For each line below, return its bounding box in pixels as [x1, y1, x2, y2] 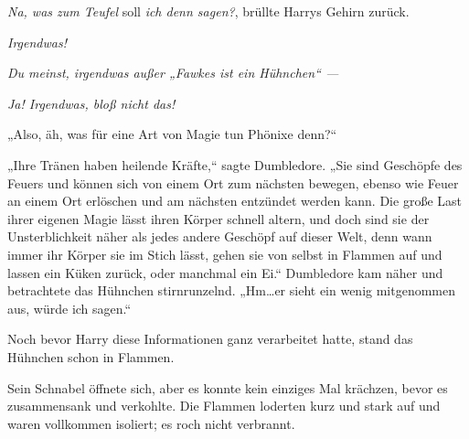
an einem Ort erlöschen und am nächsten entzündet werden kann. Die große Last [7, 191, 462, 210]
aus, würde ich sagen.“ [7, 298, 132, 317]
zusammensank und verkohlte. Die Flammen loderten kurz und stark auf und [7, 396, 441, 415]
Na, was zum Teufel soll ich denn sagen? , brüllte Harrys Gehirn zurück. [7, 2, 410, 20]
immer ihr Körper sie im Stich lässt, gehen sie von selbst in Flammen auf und [7, 244, 442, 263]
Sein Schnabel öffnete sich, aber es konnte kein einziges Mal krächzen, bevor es [7, 378, 448, 397]
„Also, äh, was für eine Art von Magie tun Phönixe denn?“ [7, 124, 337, 144]
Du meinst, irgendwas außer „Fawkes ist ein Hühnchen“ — [7, 63, 339, 82]
